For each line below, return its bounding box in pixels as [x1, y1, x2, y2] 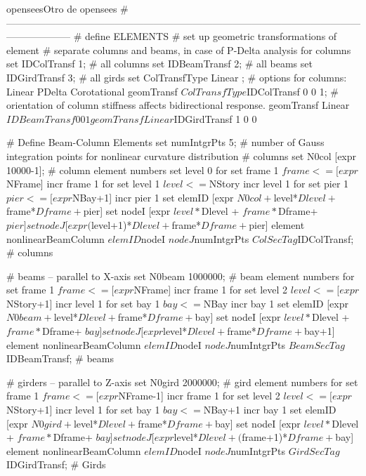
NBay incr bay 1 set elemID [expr [203, 296, 348, 310]
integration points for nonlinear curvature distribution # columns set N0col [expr [6, 148, 357, 163]
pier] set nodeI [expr [83, 204, 171, 218]
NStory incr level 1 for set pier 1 [209, 176, 349, 191]
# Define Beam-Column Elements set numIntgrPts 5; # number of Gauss [6, 135, 325, 150]
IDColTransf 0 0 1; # [246, 84, 339, 98]
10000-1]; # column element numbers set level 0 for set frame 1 [6, 162, 279, 177]
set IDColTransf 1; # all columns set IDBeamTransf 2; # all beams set [6, 56, 313, 71]
